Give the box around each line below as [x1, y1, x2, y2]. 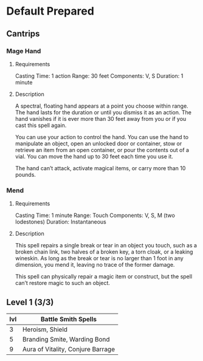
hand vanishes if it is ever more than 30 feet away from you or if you [15, 115, 187, 122]
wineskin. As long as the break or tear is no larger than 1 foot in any [15, 255, 184, 262]
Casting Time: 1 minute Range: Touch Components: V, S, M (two [15, 211, 175, 219]
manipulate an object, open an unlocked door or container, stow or [15, 140, 182, 147]
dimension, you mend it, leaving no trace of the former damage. [15, 261, 175, 269]
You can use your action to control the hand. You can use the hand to [15, 133, 189, 140]
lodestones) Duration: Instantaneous [15, 218, 106, 225]
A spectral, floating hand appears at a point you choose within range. [15, 102, 188, 109]
